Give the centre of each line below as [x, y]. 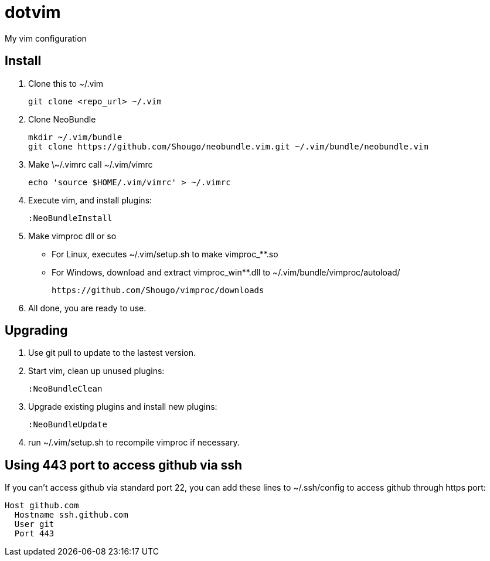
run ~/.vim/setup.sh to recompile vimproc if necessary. [134, 443]
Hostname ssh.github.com [71, 515]
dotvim [33, 12]
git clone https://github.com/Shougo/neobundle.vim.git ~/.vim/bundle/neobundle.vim [228, 146]
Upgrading [36, 331]
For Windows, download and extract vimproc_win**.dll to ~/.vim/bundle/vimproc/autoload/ [226, 272]
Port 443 [34, 534]
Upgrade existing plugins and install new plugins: [123, 407]
